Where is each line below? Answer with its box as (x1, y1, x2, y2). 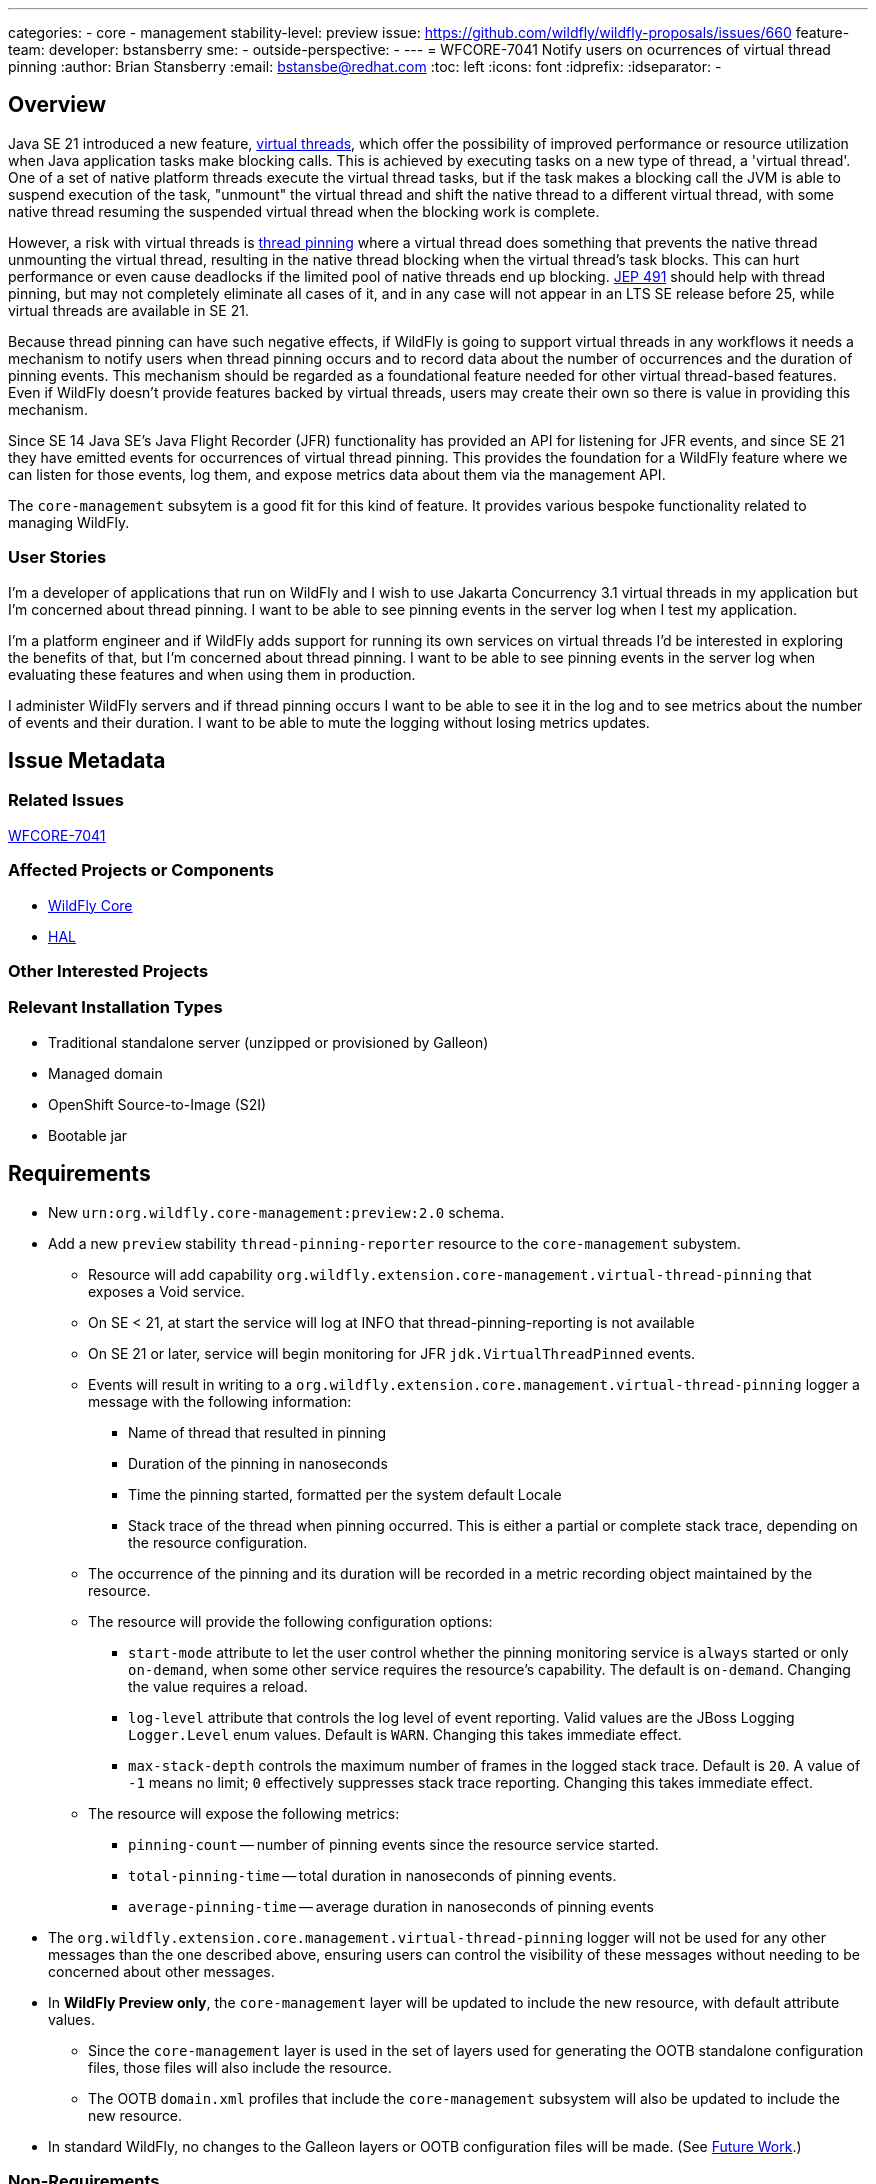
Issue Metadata (8, 748, 166, 774)
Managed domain (48, 1064, 163, 1082)
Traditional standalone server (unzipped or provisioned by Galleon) (48, 1033, 489, 1051)
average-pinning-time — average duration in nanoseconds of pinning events (128, 1897, 654, 1915)
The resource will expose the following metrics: (88, 1804, 400, 1822)
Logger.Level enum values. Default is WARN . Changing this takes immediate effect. (128, 1725, 682, 1743)
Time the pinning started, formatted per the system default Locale (128, 1485, 562, 1503)
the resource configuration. (128, 1533, 308, 1551)
